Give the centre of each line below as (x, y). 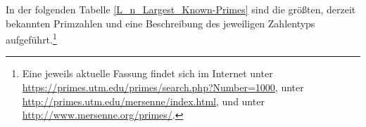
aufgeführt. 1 (31, 38)
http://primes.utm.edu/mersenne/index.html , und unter (143, 101)
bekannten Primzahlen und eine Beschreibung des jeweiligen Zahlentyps (160, 23)
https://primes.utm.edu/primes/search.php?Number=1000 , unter (163, 87)
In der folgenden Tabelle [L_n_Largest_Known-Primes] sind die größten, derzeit (181, 9)
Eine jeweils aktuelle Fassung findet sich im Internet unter (147, 73)
